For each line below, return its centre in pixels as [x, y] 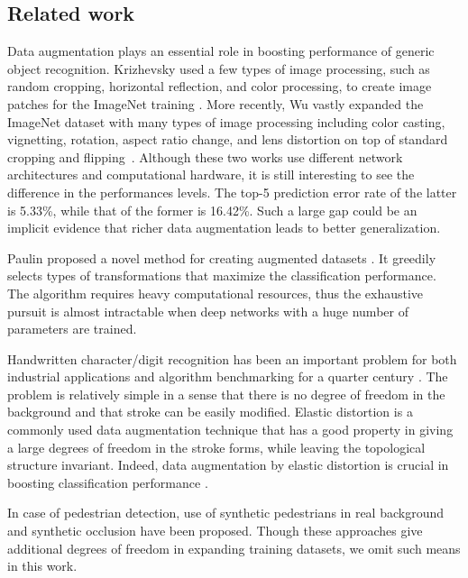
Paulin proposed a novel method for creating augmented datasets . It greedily [222, 257]
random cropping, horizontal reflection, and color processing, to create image [220, 86]
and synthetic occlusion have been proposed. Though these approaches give [215, 531]
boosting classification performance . [108, 482]
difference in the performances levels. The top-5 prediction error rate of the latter [232, 192]
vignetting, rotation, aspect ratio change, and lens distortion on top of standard [228, 139]
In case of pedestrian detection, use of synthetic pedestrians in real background [226, 513]
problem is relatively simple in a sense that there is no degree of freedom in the [226, 394]
